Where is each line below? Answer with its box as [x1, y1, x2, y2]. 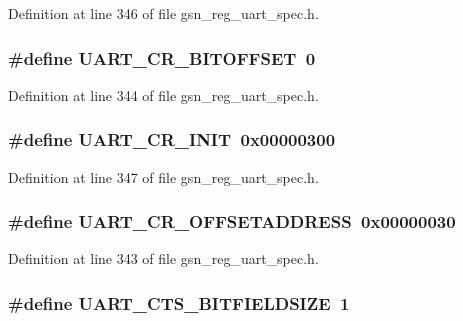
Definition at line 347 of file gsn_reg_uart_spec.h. [8, 166, 319, 187]
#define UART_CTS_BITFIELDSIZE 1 [8, 290, 350, 315]
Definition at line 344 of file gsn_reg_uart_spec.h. [8, 84, 319, 105]
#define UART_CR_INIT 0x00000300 [8, 127, 336, 152]
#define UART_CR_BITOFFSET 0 [8, 45, 316, 70]
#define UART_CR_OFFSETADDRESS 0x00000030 [8, 209, 456, 234]
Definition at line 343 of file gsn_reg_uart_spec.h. [8, 248, 319, 269]
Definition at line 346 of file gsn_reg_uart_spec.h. [8, 3, 319, 23]
